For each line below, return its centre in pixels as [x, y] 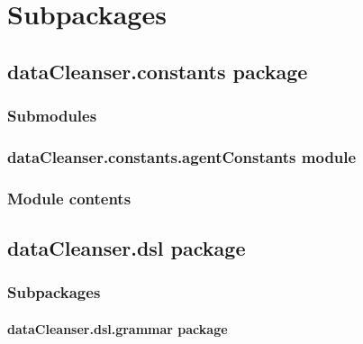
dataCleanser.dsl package [127, 248]
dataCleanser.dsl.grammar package [118, 328]
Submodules [52, 116]
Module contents [69, 198]
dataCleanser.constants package [158, 71]
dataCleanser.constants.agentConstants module [182, 156]
